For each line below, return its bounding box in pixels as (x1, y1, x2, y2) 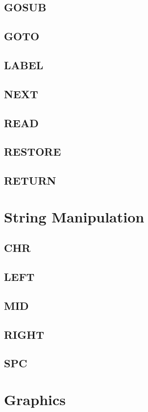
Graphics (4, 389, 66, 409)
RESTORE (4, 144, 61, 159)
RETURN (4, 173, 56, 188)
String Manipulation (4, 206, 145, 226)
